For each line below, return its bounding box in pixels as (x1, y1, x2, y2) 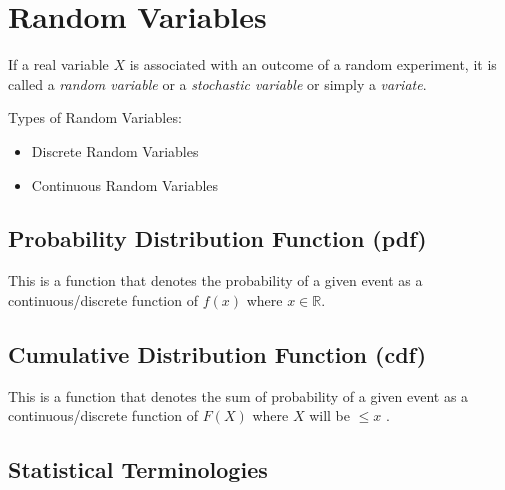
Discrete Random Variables (31, 140, 199, 161)
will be (309, 405, 350, 426)
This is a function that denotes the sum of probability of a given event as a (8, 385, 469, 406)
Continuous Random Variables (31, 174, 219, 195)
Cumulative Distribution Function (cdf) (8, 338, 427, 369)
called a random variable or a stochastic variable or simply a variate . (8, 73, 427, 94)
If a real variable (8, 54, 109, 75)
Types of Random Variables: (8, 107, 182, 128)
